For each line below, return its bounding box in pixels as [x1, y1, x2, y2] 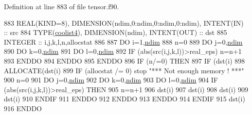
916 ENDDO [4, 103, 42, 113]
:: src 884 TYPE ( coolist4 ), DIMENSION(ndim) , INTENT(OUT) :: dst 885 [4, 27, 227, 37]
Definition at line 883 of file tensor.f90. [4, 1, 119, 11]
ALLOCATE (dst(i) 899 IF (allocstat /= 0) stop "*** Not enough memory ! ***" [4, 65, 244, 75]
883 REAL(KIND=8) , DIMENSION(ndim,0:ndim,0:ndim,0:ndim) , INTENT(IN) [4, 17, 244, 28]
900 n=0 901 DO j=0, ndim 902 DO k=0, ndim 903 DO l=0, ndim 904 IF [4, 75, 218, 85]
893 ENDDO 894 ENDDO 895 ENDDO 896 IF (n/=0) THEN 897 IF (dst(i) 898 [4, 55, 245, 66]
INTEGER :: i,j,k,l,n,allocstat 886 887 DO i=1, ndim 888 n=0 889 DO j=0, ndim [4, 36, 243, 47]
